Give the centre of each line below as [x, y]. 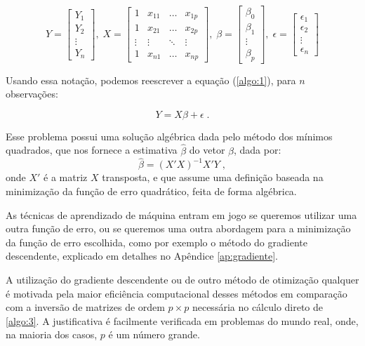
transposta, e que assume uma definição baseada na [213, 177]
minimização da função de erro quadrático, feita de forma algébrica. [151, 191]
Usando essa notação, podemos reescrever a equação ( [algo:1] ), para [151, 80]
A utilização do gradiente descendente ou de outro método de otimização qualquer [182, 279]
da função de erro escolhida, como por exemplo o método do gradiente [157, 242]
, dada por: [257, 150]
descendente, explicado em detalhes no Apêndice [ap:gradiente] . [142, 256]
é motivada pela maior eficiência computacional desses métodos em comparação [177, 293]
